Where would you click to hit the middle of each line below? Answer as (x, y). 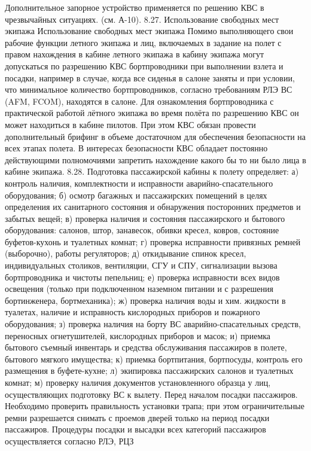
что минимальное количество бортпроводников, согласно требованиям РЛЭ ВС (149, 89)
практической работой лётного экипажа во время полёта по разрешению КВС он (152, 113)
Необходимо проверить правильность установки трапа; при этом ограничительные (155, 406)
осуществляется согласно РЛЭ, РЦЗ (69, 441)
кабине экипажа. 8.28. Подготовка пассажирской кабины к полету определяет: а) (152, 171)
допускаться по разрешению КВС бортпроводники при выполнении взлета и (144, 65)
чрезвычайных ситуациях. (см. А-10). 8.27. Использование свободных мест (142, 19)
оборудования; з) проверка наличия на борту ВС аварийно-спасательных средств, (153, 324)
